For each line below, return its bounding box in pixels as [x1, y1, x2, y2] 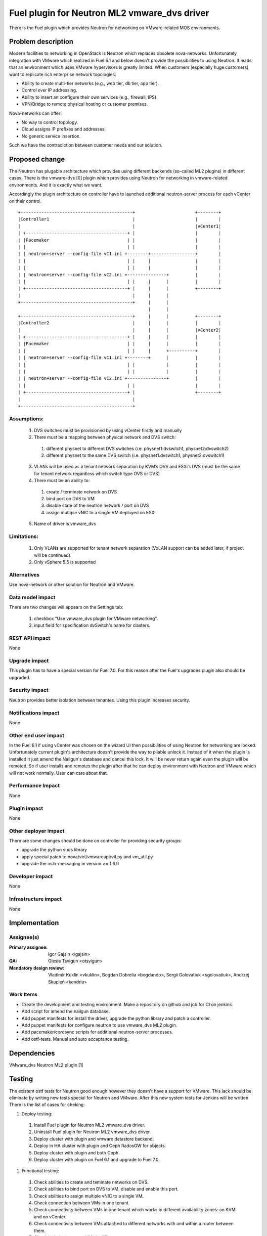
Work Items [9, 991, 38, 998]
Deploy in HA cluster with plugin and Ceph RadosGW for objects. [34, 1143, 166, 1149]
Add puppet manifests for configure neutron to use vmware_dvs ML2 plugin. [21, 1022, 178, 1028]
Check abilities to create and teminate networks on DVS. [34, 1179, 149, 1185]
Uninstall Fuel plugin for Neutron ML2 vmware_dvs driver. [34, 1129, 151, 1135]
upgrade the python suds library [21, 847, 88, 853]
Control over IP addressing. [21, 87, 78, 93]
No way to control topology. [21, 119, 79, 125]
